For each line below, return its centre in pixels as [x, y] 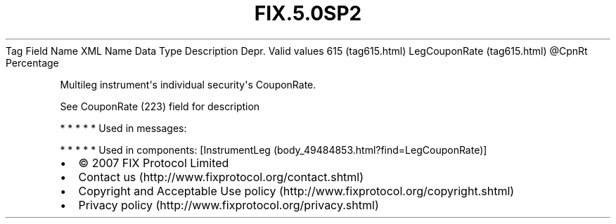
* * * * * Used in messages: [123, 128]
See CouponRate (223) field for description [160, 106]
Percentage [32, 62]
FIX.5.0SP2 [308, 13]
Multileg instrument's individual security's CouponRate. [188, 84]
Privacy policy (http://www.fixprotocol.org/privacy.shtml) [229, 205]
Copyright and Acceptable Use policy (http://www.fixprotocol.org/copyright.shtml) [296, 191]
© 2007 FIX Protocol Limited [154, 163]
